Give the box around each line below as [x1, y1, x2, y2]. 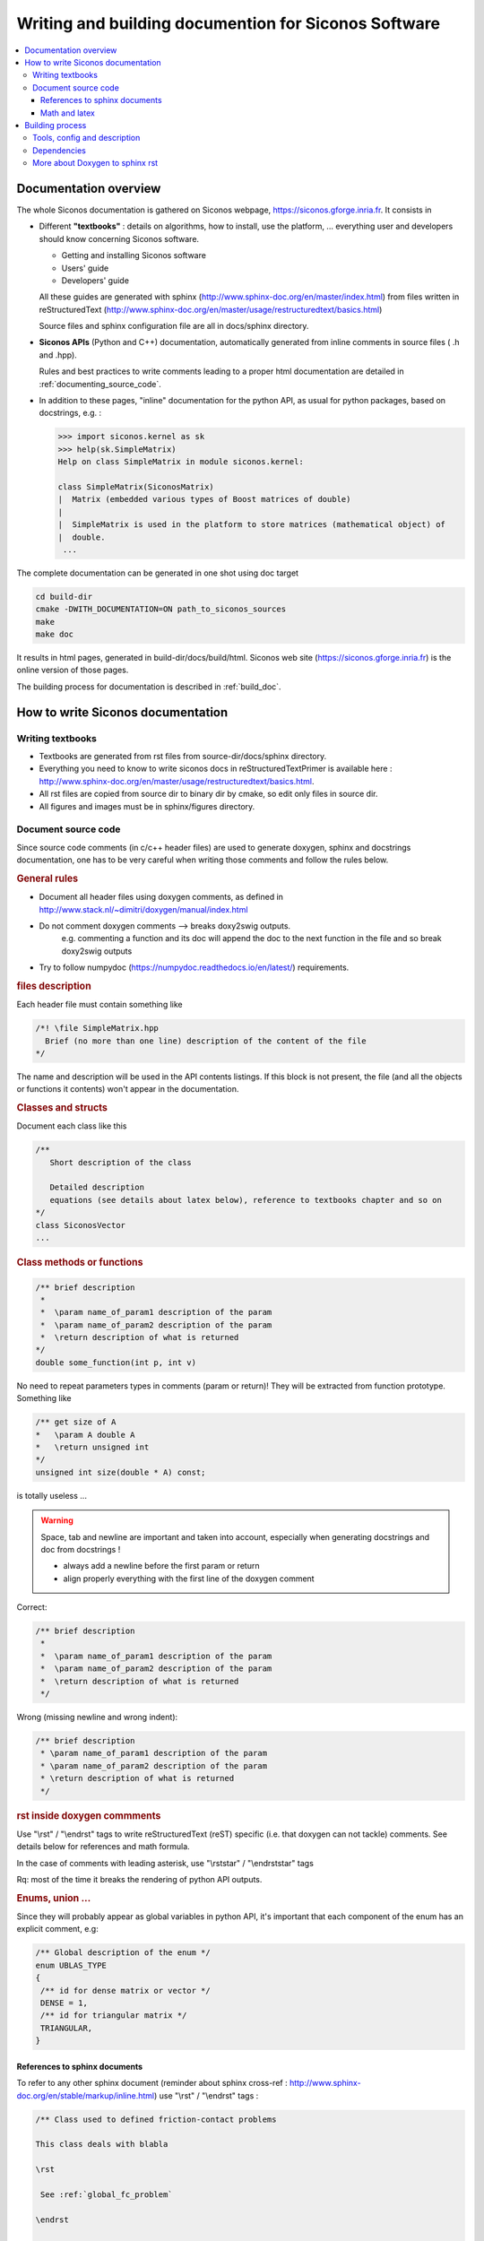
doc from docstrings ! [40, 1544, 121, 1554]
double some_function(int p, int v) [35, 1357, 197, 1367]
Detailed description [49, 1182, 145, 1192]
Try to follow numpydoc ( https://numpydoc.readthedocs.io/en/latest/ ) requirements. [39, 962, 350, 973]
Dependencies [32, 144, 87, 156]
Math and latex [40, 108, 96, 118]
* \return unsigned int [35, 1441, 150, 1452]
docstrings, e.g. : [39, 408, 102, 419]
